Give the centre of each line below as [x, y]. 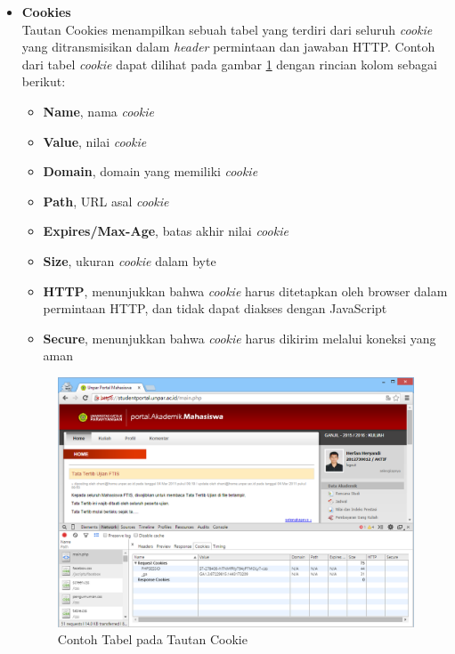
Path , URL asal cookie [106, 201]
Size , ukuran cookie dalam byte [130, 260]
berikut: [44, 81]
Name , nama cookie [98, 111]
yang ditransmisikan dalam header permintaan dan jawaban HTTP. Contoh [228, 47]
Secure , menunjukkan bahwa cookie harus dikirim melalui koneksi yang [240, 338]
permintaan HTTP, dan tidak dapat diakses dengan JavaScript [215, 308]
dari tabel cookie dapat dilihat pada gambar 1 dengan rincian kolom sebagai [229, 64]
